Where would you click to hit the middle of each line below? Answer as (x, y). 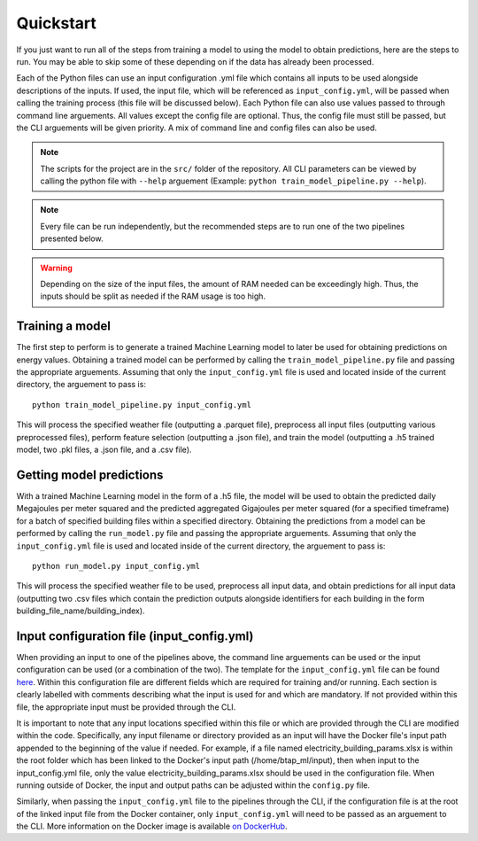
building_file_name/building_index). (81, 611)
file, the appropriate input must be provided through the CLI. (126, 707)
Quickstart (57, 23)
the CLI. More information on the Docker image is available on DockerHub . (152, 826)
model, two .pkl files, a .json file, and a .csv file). (104, 450)
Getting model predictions (90, 475)
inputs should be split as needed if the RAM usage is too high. (153, 296)
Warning (56, 268)
